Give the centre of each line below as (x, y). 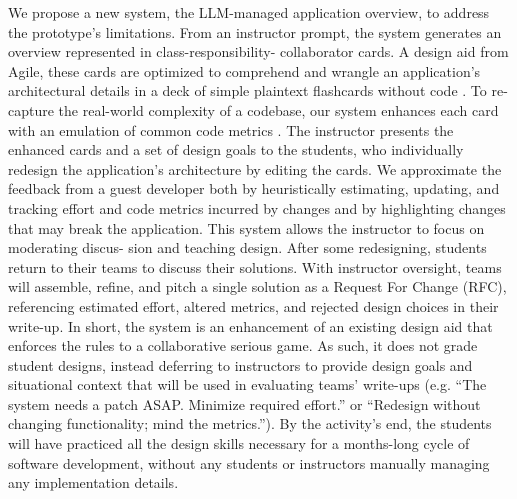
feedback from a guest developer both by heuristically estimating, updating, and (254, 188)
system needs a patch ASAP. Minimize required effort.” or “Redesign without (244, 403)
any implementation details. (93, 482)
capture (31, 109)
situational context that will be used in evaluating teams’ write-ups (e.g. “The (247, 384)
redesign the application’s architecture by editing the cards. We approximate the (255, 168)
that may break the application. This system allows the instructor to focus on (246, 227)
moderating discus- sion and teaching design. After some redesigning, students (247, 247)
